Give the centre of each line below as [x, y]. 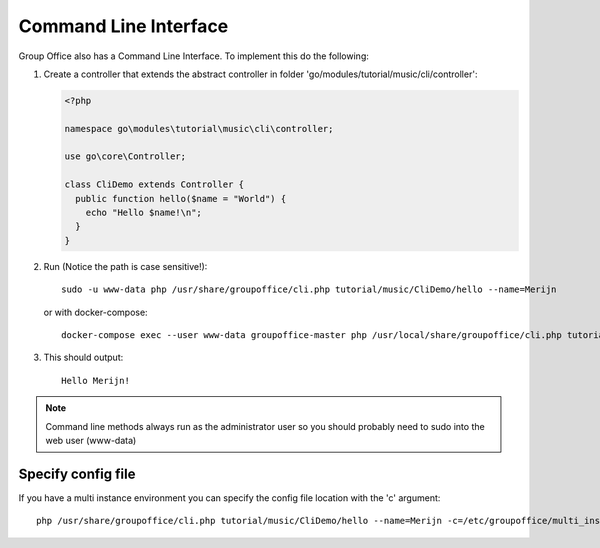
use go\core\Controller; [125, 156]
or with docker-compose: [96, 312]
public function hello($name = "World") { [181, 198]
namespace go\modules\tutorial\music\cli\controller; [199, 128]
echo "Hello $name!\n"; [143, 213]
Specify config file [77, 473]
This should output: [83, 357]
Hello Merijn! [95, 380]
